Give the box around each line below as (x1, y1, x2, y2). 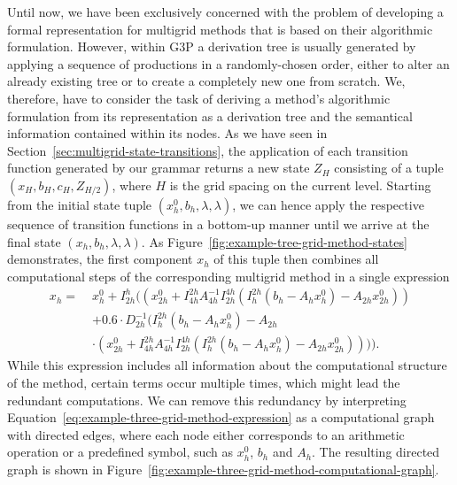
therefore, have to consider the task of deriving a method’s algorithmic (7, 89, 391, 107)
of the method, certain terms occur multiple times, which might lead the (7, 373, 400, 391)
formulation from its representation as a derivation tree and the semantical (7, 106, 413, 125)
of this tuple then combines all (213, 250, 379, 268)
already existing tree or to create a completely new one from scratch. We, (7, 72, 406, 90)
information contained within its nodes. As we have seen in (7, 124, 328, 142)
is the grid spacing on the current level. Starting (169, 175, 431, 194)
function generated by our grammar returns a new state (7, 158, 310, 177)
